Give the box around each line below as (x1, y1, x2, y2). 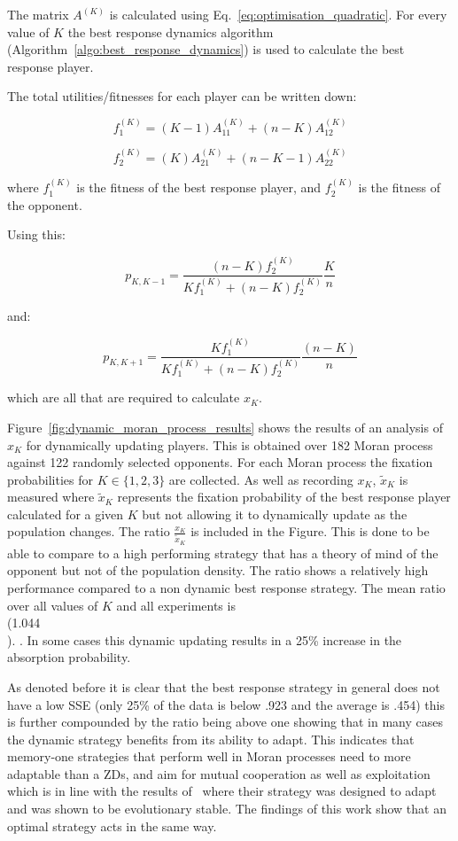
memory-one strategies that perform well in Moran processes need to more (7, 747, 411, 766)
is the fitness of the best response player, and (76, 178, 322, 197)
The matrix (7, 5, 69, 23)
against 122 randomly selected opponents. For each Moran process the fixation (7, 453, 433, 471)
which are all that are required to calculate (7, 388, 240, 407)
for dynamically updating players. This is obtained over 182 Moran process (26, 435, 433, 454)
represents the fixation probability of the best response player (117, 487, 451, 506)
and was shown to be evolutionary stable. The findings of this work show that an (7, 799, 446, 818)
